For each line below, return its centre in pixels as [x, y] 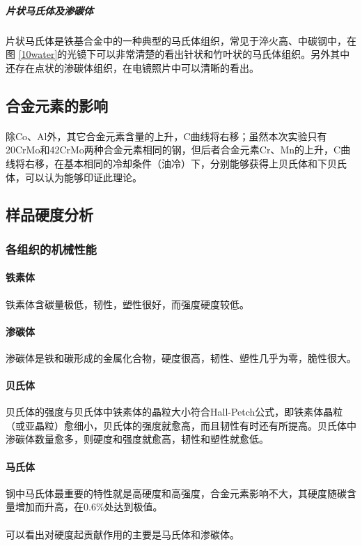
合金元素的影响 [57, 105]
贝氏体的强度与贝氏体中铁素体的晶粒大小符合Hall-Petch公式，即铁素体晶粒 [174, 412]
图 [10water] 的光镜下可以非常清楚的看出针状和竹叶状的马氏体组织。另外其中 [178, 54]
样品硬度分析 [49, 214]
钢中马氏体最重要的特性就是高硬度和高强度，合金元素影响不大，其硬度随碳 [176, 493]
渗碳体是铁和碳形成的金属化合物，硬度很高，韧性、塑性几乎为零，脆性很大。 [181, 357]
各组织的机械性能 [51, 249]
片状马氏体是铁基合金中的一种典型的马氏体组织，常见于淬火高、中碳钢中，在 [181, 40]
